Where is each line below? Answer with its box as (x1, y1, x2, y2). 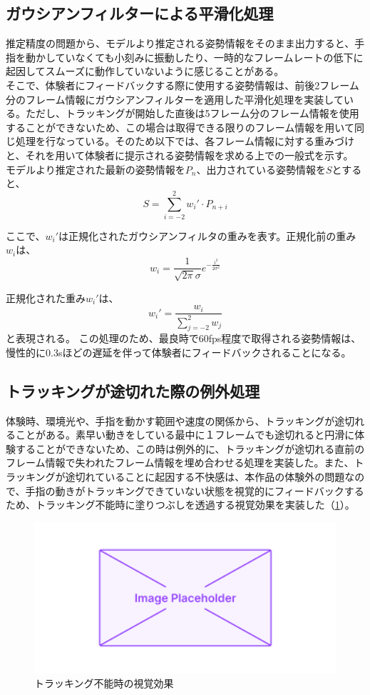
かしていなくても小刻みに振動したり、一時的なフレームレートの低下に (35, 49, 364, 64)
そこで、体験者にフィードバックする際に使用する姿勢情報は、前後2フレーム (6, 77, 359, 92)
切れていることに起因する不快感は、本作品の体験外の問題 (75, 469, 345, 484)
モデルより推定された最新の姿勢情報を (6, 161, 185, 176)
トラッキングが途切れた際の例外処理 (6, 379, 260, 401)
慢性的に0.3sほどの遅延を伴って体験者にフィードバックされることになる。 (6, 344, 351, 359)
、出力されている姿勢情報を (196, 161, 326, 176)
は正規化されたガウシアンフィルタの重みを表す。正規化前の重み (58, 228, 356, 243)
